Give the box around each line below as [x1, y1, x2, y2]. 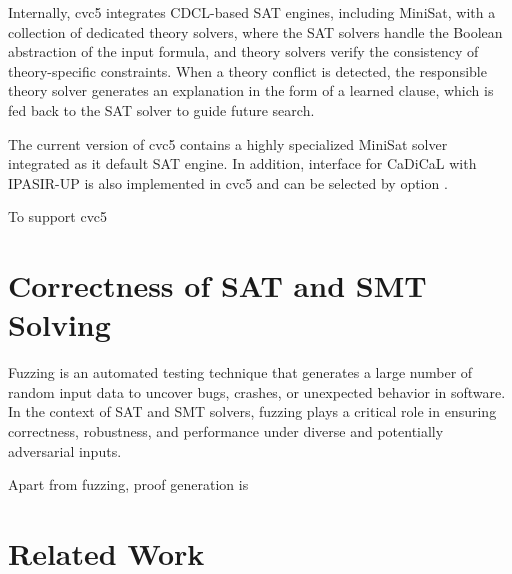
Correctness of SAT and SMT [8, 265, 427, 306]
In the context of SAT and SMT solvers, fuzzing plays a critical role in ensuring [8, 401, 497, 422]
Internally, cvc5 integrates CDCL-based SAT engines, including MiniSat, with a [8, 2, 496, 22]
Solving [8, 304, 111, 345]
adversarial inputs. [8, 440, 122, 461]
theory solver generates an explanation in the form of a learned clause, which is [8, 80, 494, 101]
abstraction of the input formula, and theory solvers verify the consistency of [8, 41, 479, 62]
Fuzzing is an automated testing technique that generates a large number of [8, 362, 473, 383]
